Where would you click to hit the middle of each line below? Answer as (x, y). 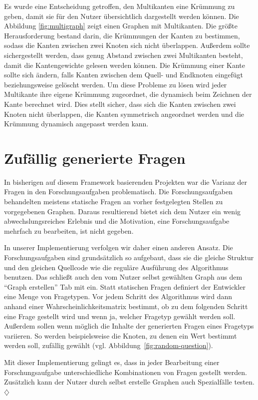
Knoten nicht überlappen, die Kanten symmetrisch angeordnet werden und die (124, 114)
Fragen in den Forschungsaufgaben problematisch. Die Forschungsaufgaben (118, 192)
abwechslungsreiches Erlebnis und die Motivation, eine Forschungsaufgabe (117, 221)
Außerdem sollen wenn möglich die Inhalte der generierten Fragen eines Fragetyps (129, 326)
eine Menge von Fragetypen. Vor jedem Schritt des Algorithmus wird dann (118, 296)
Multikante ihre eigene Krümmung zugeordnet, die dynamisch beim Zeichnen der (128, 94)
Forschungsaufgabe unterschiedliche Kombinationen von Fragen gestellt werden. (126, 372)
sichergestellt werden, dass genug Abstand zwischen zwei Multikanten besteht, (124, 55)
